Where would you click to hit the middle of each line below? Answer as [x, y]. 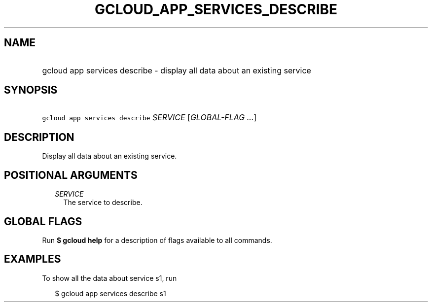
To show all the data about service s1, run [109, 278]
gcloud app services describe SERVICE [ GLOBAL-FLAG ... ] [149, 118]
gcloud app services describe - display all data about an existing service [177, 70]
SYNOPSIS [31, 90]
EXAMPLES [33, 259]
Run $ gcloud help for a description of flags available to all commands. [157, 240]
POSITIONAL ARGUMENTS [71, 175]
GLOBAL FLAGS [43, 221]
